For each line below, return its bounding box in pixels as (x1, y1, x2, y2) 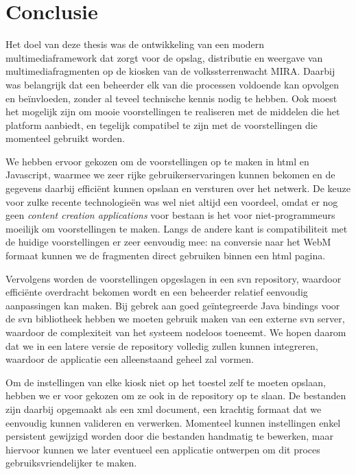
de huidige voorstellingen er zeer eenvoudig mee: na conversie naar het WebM (5, 235, 331, 249)
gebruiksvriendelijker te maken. (5, 455, 137, 470)
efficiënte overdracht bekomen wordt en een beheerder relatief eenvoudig (5, 285, 308, 299)
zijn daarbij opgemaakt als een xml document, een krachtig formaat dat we (5, 401, 322, 416)
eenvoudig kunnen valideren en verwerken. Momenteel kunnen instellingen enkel (5, 415, 341, 429)
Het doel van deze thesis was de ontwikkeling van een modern (5, 37, 265, 51)
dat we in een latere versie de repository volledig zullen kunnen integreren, (5, 338, 318, 353)
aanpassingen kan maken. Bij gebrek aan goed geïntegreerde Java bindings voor (5, 298, 340, 312)
